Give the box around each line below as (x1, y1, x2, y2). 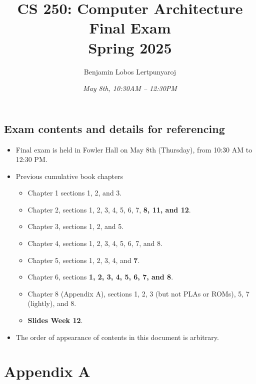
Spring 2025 (88, 37, 172, 57)
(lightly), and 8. (27, 298, 76, 308)
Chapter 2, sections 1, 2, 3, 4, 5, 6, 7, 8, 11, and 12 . (27, 204, 191, 214)
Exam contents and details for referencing (4, 120, 225, 136)
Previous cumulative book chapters (15, 170, 123, 181)
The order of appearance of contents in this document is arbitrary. (15, 331, 219, 342)
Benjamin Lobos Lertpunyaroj (83, 66, 176, 76)
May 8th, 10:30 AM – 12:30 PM (83, 83, 177, 93)
